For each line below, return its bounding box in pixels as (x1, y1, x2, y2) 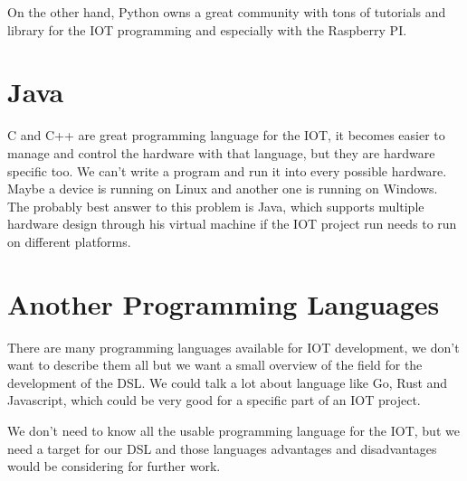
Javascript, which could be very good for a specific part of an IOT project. (7, 391, 421, 410)
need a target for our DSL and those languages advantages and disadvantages (7, 439, 437, 457)
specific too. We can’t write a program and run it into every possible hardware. (7, 161, 447, 180)
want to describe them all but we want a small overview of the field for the (7, 355, 423, 374)
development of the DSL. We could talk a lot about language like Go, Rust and (7, 373, 448, 391)
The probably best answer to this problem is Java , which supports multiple (7, 196, 424, 215)
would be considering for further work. (7, 457, 221, 476)
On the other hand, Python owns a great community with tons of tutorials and (7, 3, 446, 21)
